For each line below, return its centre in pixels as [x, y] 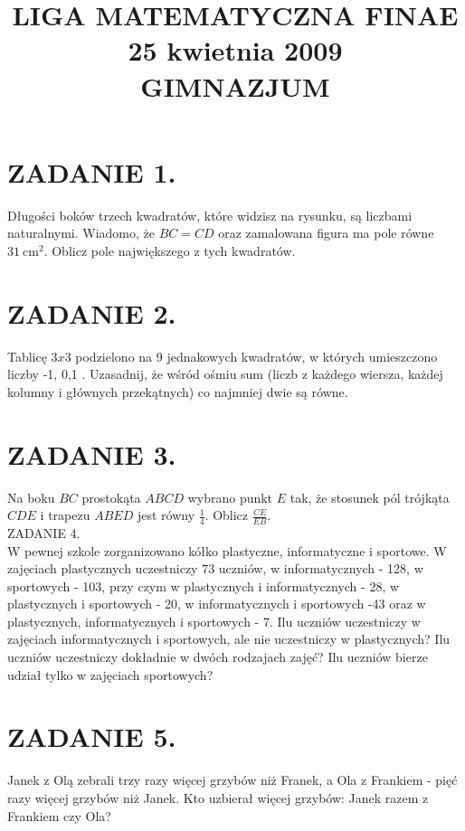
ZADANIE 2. [92, 312]
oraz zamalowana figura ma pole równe [326, 233]
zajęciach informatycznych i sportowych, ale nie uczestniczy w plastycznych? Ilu [229, 639]
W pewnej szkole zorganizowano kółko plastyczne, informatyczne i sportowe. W [227, 550]
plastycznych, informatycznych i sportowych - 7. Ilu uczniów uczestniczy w [214, 621]
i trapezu [65, 515]
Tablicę [27, 356]
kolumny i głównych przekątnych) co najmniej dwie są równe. [178, 391]
